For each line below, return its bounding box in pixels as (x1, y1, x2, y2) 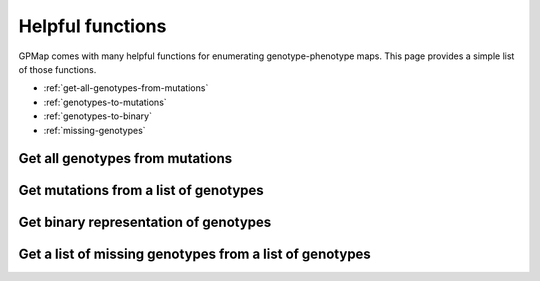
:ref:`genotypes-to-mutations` (43, 96, 167, 108)
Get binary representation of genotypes (18, 214, 272, 231)
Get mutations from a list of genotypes (18, 182, 264, 199)
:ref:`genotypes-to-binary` (43, 110, 152, 122)
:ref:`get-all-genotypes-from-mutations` (43, 82, 209, 94)
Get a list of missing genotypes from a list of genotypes (18, 246, 372, 263)
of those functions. (18, 63, 97, 75)
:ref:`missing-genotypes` (43, 124, 146, 136)
